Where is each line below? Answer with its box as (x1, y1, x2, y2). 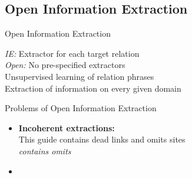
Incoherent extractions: (18, 121, 115, 134)
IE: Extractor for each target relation (5, 47, 140, 59)
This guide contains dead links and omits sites (18, 133, 186, 145)
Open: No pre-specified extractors (5, 59, 125, 71)
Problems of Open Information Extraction (5, 102, 157, 114)
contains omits (18, 144, 71, 157)
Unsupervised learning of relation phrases (5, 70, 154, 82)
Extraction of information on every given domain (5, 82, 181, 94)
